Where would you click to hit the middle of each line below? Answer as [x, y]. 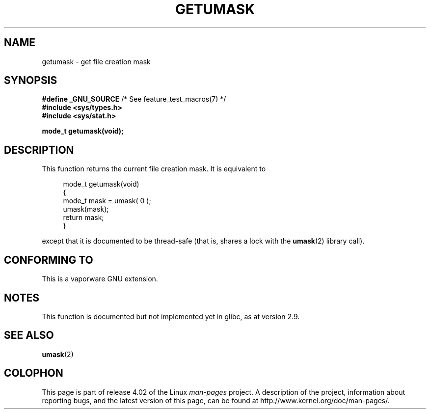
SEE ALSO [29, 335]
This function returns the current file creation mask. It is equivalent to [154, 169]
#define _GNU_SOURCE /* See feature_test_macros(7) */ [134, 99]
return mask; [83, 218]
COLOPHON [34, 373]
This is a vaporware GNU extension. [100, 279]
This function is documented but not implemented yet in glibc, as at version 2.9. [171, 316]
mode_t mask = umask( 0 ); [107, 201]
